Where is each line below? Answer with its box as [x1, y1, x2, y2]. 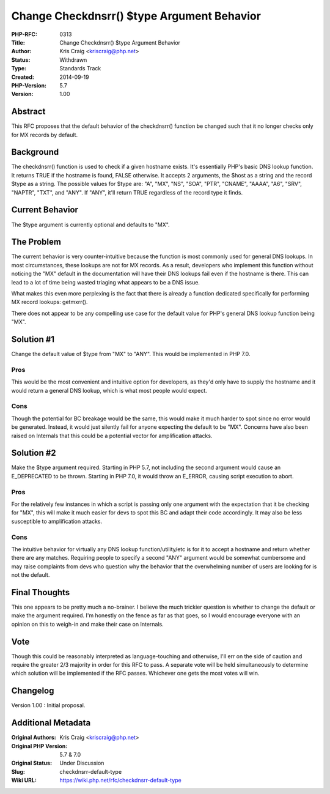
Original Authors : [11, 734, 56, 741]
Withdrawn [59, 56, 87, 64]
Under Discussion [59, 759, 105, 767]
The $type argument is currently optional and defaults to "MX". [11, 221, 170, 228]
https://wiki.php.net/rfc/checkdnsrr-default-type [59, 777, 182, 784]
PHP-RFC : [11, 31, 38, 38]
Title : [11, 39, 26, 46]
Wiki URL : [11, 777, 37, 784]
